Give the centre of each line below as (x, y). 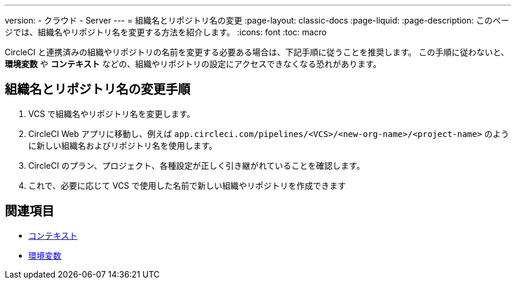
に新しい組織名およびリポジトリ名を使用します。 (123, 145)
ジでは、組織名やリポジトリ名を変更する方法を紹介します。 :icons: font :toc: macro (166, 32)
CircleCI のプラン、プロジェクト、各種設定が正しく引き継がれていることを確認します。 (197, 165)
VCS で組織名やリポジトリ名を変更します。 (112, 113)
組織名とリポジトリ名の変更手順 (97, 89)
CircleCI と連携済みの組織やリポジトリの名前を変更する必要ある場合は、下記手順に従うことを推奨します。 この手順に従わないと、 (257, 52)
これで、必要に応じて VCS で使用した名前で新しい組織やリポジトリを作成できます (187, 185)
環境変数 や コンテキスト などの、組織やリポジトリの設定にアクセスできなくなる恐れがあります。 (193, 64)
